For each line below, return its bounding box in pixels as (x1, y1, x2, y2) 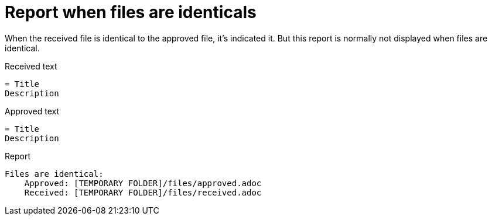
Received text (5, 61, 57, 71)
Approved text (5, 106, 60, 116)
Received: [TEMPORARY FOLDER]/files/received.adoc (24, 187, 262, 197)
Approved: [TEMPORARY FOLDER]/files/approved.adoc (24, 178, 262, 188)
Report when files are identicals (5, 2, 257, 22)
